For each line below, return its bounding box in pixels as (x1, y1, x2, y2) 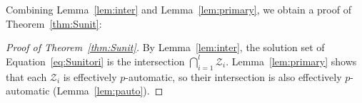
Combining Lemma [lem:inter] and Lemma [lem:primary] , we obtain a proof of (6, 2, 351, 16)
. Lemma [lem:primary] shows (226, 53, 357, 68)
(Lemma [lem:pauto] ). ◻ (53, 83, 164, 98)
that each (6, 69, 47, 84)
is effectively (63, 69, 117, 84)
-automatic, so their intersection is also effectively (125, 69, 342, 84)
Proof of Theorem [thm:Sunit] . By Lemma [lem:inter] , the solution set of (6, 40, 325, 55)
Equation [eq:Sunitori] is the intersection (6, 53, 185, 68)
